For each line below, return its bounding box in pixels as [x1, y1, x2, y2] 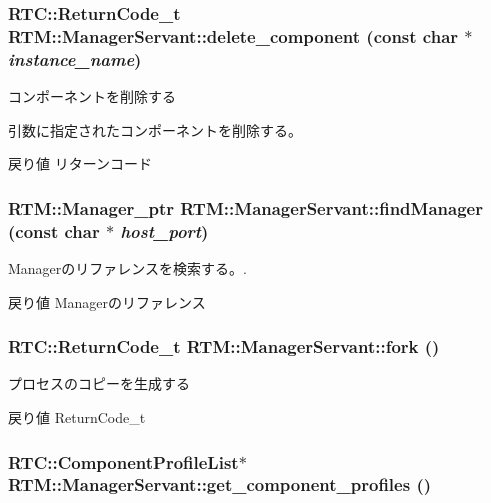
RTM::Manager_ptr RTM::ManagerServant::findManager [8, 195, 483, 220]
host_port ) [120, 218, 209, 243]
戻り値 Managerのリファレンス [8, 291, 206, 312]
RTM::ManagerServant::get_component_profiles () [8, 472, 432, 497]
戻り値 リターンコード [8, 153, 152, 174]
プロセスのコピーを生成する [8, 373, 190, 394]
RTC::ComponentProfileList [8, 449, 239, 474]
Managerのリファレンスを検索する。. [8, 257, 247, 278]
